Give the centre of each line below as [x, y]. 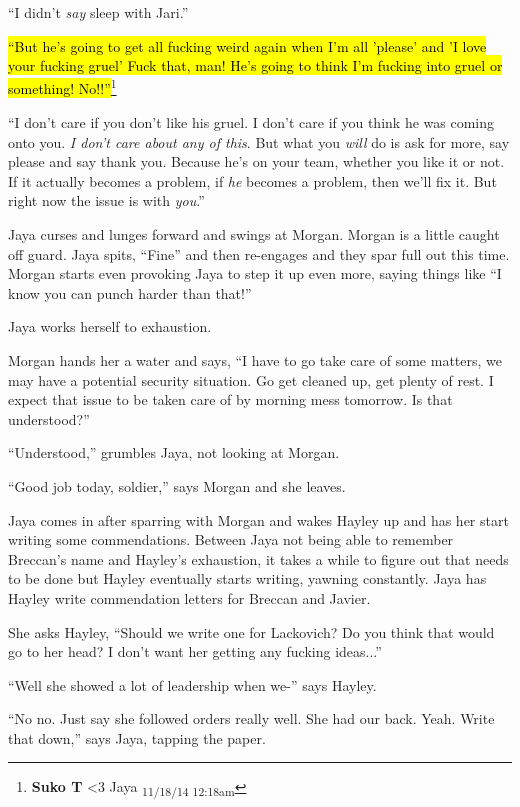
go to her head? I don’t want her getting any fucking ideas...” [195, 651]
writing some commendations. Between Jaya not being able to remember [231, 539]
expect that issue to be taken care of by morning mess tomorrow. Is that [230, 399]
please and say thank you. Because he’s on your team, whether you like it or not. [256, 161]
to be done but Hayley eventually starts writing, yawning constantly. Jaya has [247, 578]
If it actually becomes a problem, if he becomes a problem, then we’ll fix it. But [252, 180]
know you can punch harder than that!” [130, 292]
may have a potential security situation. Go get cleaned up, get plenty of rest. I [251, 379]
